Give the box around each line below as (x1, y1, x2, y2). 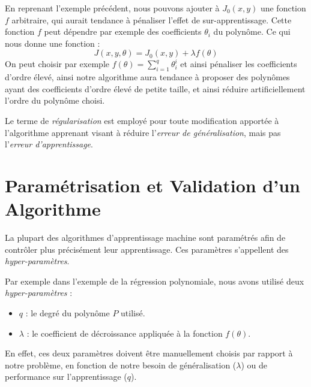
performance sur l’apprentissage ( (5, 370, 127, 383)
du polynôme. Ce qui (213, 25, 291, 38)
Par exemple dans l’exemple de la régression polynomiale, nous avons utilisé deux (5, 274, 304, 287)
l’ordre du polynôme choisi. (5, 94, 105, 107)
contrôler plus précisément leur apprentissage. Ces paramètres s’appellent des (5, 243, 289, 255)
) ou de (241, 358, 268, 371)
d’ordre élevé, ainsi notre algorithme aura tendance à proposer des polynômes (5, 71, 290, 83)
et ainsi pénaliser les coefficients (180, 58, 297, 70)
